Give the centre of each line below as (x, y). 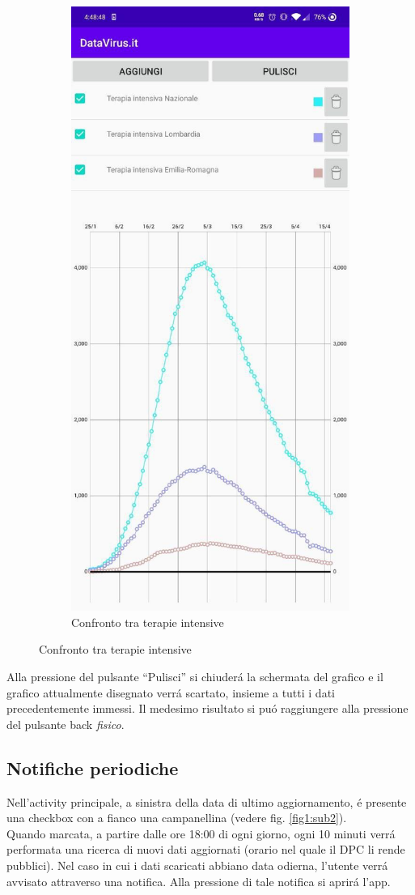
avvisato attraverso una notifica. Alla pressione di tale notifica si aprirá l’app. (199, 881)
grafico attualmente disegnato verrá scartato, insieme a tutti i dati (171, 692)
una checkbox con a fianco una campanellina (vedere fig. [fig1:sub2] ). (177, 818)
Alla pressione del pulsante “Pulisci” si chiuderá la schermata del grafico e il (195, 677)
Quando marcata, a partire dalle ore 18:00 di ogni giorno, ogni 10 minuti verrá (201, 833)
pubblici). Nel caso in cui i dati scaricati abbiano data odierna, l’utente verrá (197, 865)
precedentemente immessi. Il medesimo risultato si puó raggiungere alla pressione (207, 708)
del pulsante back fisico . (66, 724)
